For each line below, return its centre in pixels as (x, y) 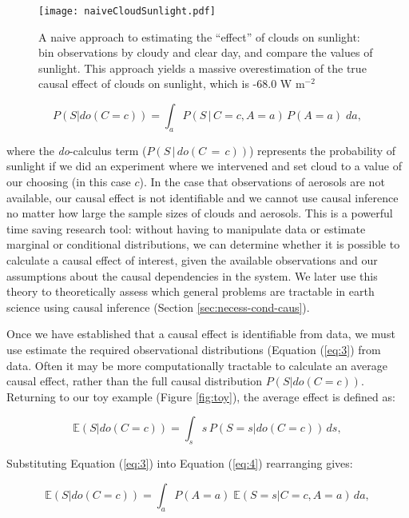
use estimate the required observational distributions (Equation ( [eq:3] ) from (194, 349)
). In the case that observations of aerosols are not (262, 182)
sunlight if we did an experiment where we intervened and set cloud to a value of (204, 166)
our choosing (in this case (69, 182)
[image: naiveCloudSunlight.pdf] (127, 11)
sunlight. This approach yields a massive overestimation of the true (203, 68)
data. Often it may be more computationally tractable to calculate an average (197, 365)
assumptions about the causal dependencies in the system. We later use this (192, 275)
